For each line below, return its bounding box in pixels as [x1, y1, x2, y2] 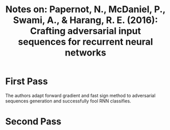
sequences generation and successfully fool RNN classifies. [5, 98, 131, 104]
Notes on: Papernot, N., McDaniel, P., [5, 4, 166, 15]
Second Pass [5, 116, 62, 127]
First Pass [5, 75, 48, 87]
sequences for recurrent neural [18, 36, 153, 48]
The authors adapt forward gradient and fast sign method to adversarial [5, 92, 156, 98]
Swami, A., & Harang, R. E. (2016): [13, 14, 158, 26]
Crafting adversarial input [30, 25, 141, 37]
